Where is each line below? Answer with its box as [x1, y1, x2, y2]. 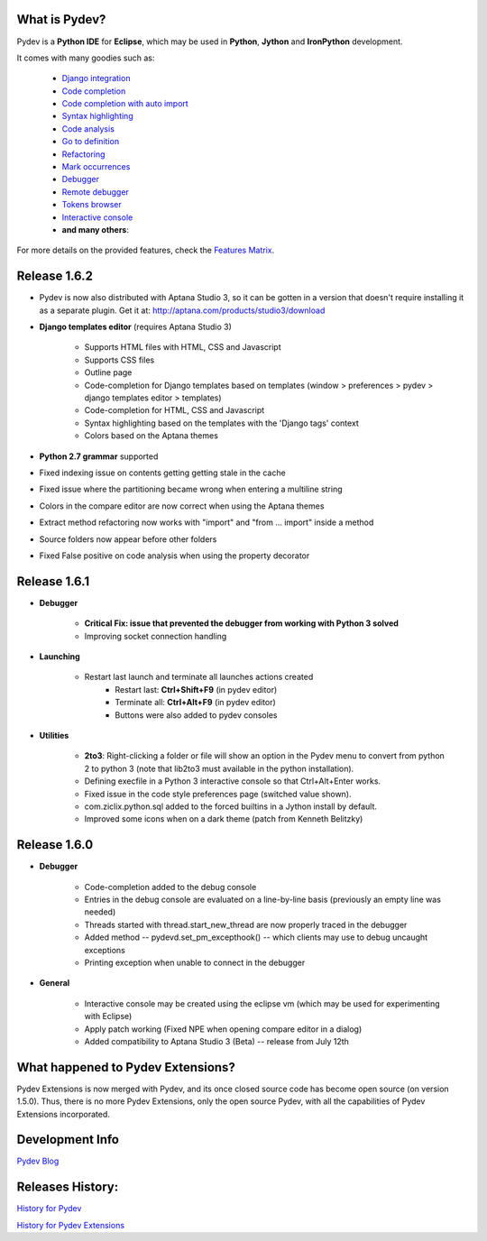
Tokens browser [61, 199, 122, 210]
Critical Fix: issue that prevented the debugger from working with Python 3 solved [84, 618, 399, 629]
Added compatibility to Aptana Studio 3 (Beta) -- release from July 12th [84, 1035, 349, 1046]
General [39, 978, 70, 988]
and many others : [61, 224, 130, 234]
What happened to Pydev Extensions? [16, 1060, 236, 1075]
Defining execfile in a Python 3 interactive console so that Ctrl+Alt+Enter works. [84, 776, 381, 786]
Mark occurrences [61, 161, 131, 172]
